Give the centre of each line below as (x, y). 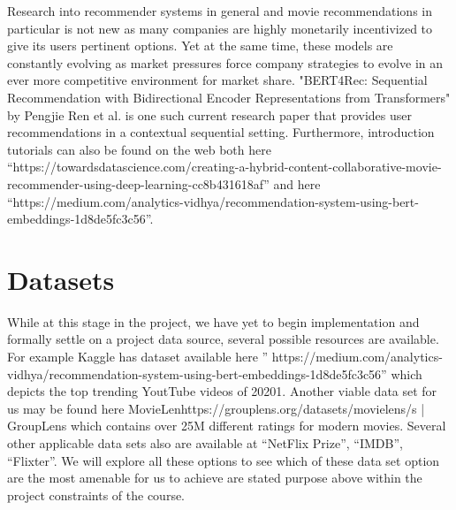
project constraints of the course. (96, 495)
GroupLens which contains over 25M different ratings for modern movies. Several (227, 426)
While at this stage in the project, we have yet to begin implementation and (213, 321)
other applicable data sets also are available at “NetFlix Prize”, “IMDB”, (205, 443)
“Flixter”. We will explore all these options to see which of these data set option (224, 460)
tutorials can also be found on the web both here (139, 149)
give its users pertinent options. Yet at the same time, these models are (200, 46)
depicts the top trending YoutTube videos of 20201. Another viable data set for (222, 391)
